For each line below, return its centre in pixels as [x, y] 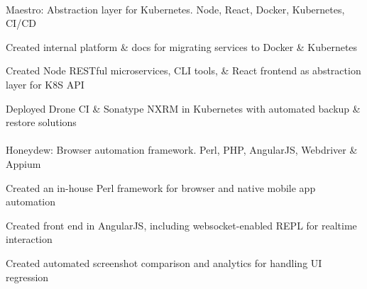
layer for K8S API [45, 84]
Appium [23, 163]
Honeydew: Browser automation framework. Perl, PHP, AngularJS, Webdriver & [182, 150]
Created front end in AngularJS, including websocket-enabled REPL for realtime [181, 225]
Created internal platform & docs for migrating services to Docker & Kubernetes [182, 46]
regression [27, 277]
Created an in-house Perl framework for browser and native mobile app [161, 187]
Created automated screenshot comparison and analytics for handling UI [164, 262]
